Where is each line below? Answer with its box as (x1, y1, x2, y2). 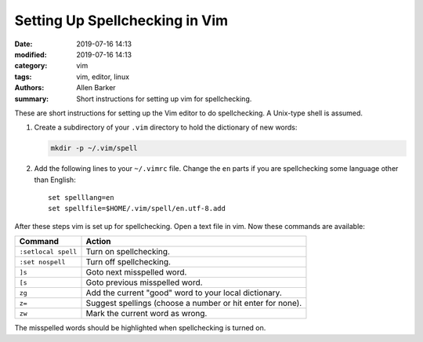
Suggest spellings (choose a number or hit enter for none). (85, 298, 302, 309)
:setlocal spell (19, 247, 78, 256)
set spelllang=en (48, 193, 114, 202)
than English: (34, 175, 76, 184)
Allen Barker (76, 83, 117, 93)
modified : (14, 49, 47, 59)
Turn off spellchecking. (85, 256, 172, 267)
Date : (14, 39, 33, 49)
